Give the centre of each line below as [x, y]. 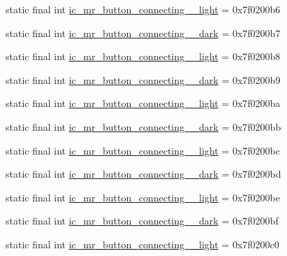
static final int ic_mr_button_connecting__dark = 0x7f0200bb [143, 126]
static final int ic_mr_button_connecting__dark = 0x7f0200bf [142, 221]
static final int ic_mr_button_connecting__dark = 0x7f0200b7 [143, 33]
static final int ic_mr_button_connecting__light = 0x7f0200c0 [142, 244]
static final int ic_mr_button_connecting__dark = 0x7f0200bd [143, 174]
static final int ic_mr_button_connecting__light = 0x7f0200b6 [143, 9]
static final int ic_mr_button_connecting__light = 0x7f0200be [143, 197]
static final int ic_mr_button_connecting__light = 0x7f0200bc [143, 150]
